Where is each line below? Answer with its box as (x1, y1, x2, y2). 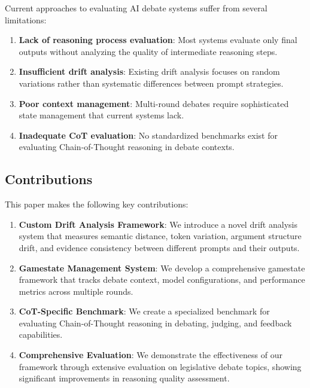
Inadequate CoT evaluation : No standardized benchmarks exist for (19, 129, 278, 141)
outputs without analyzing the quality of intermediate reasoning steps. (19, 45, 278, 57)
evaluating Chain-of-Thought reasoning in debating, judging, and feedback (19, 316, 292, 329)
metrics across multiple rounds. (19, 285, 133, 297)
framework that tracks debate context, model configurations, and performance (19, 273, 305, 286)
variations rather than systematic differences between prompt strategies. (19, 77, 284, 89)
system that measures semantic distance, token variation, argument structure (19, 230, 302, 242)
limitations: (5, 13, 47, 26)
